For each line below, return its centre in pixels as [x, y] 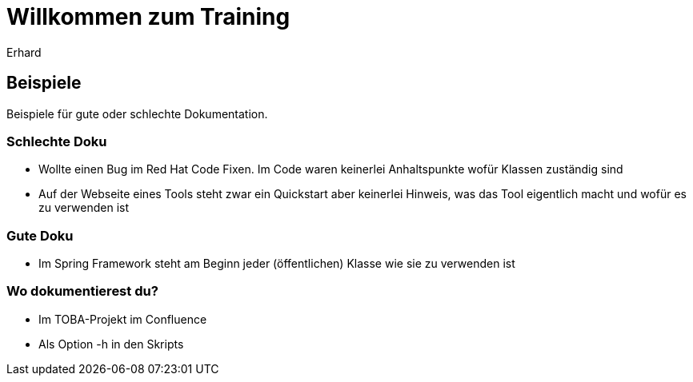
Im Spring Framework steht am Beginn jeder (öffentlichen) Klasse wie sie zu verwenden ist [277, 264]
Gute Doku [40, 235]
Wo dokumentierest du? [82, 291]
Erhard [24, 52]
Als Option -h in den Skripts [111, 344]
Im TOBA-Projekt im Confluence [123, 319]
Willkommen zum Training [148, 17]
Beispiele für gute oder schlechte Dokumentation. [137, 113]
